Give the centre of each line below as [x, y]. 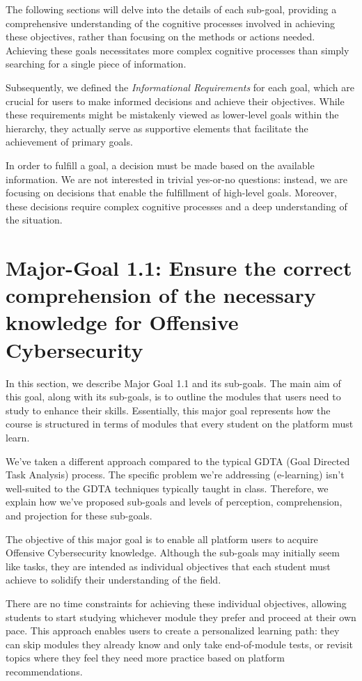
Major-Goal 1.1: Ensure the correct [179, 268]
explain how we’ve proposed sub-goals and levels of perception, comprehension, [174, 502]
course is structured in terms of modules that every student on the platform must [180, 424]
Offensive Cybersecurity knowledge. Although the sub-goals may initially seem [173, 553]
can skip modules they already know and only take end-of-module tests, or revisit [180, 644]
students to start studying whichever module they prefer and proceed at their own [181, 617]
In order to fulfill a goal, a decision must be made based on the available [160, 165]
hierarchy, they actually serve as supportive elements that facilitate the [157, 128]
